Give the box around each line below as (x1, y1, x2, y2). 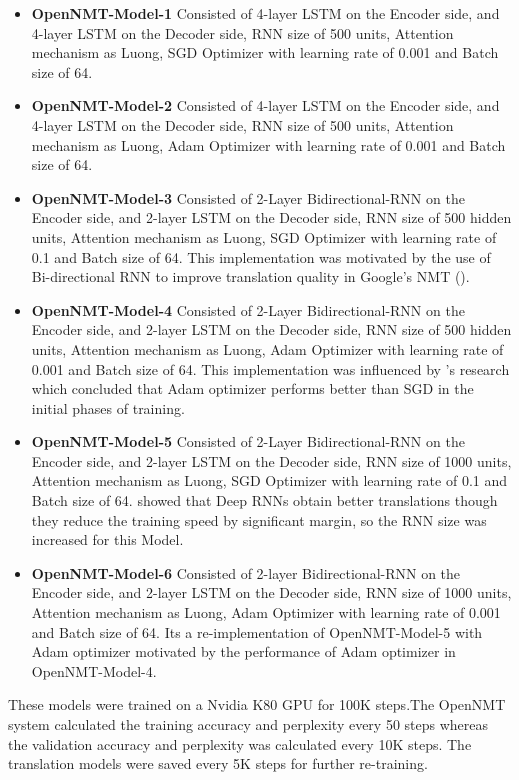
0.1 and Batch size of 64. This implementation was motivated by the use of (31, 246, 491, 267)
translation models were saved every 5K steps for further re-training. (8, 753, 428, 774)
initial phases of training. (31, 397, 185, 418)
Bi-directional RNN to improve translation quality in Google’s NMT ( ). (31, 266, 470, 287)
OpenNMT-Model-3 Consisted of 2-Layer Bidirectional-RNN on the (31, 187, 465, 208)
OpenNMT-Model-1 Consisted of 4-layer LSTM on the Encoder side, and (31, 3, 500, 23)
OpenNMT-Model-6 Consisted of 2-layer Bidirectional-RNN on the (31, 562, 461, 583)
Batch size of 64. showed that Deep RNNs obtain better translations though (31, 490, 498, 511)
